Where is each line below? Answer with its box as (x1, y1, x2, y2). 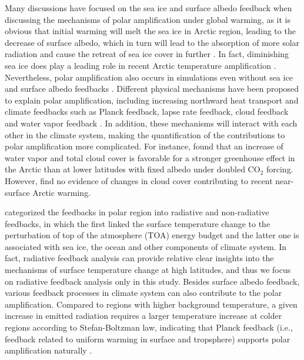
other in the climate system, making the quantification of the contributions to (5, 128, 285, 141)
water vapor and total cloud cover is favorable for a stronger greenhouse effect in (5, 151, 295, 164)
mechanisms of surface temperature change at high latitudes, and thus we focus (5, 264, 291, 276)
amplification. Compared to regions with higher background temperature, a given (5, 298, 298, 310)
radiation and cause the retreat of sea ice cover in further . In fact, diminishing (5, 48, 289, 60)
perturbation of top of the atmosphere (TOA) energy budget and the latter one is (5, 229, 299, 241)
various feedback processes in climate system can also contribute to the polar (5, 286, 282, 299)
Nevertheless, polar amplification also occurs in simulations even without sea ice (5, 71, 293, 83)
